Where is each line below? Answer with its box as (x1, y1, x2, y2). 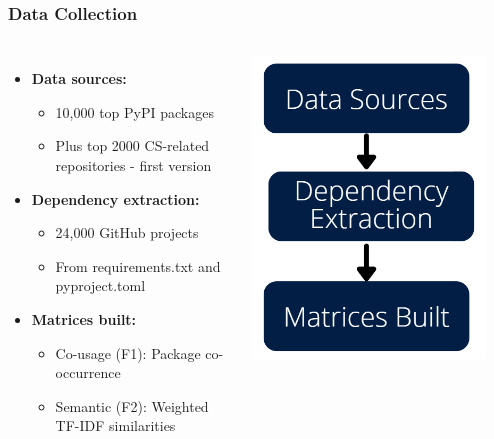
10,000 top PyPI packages (55, 101, 214, 122)
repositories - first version (55, 155, 212, 175)
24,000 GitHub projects (55, 222, 199, 243)
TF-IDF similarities (55, 415, 176, 436)
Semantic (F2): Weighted (55, 395, 209, 416)
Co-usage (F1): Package (55, 342, 201, 363)
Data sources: (31, 68, 127, 89)
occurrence (55, 362, 121, 383)
